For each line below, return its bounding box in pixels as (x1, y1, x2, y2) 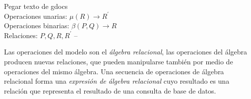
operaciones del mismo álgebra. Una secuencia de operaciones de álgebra (4, 66, 224, 76)
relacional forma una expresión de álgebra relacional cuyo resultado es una (4, 76, 230, 86)
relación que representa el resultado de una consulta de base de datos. (4, 85, 216, 96)
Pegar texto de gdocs (4, 1, 68, 11)
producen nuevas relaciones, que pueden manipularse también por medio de (4, 56, 233, 66)
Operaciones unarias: (4, 10, 67, 21)
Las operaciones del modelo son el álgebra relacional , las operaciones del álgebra (4, 47, 248, 57)
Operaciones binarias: (4, 20, 69, 31)
